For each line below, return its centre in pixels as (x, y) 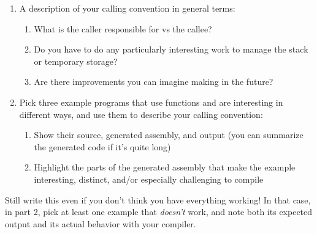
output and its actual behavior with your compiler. (101, 223)
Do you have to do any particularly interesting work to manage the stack (171, 49)
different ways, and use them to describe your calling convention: (141, 114)
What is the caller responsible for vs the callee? (123, 28)
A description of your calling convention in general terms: (127, 8)
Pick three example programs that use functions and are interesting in (151, 102)
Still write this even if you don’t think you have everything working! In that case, (158, 199)
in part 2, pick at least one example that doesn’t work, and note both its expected (159, 212)
